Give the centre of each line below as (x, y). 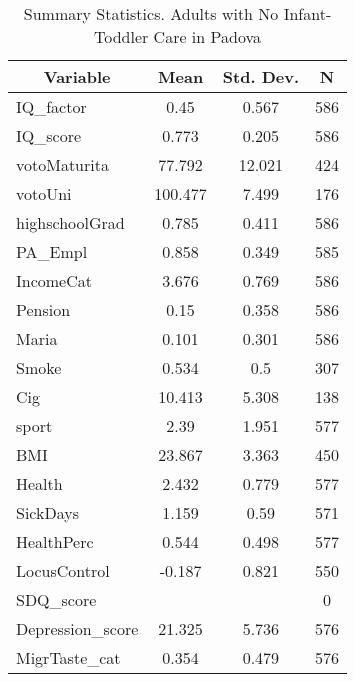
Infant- (307, 13)
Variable (77, 76)
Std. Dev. (260, 76)
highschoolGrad (70, 222)
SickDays (47, 512)
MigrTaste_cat (68, 657)
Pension (43, 309)
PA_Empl (52, 251)
